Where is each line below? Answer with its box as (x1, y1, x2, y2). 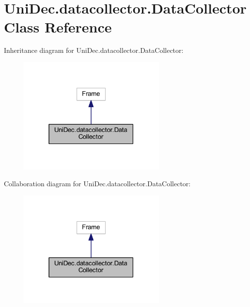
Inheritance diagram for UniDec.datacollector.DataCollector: (4, 45, 184, 55)
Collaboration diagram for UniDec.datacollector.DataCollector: (4, 178, 191, 188)
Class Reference (4, 17, 112, 37)
